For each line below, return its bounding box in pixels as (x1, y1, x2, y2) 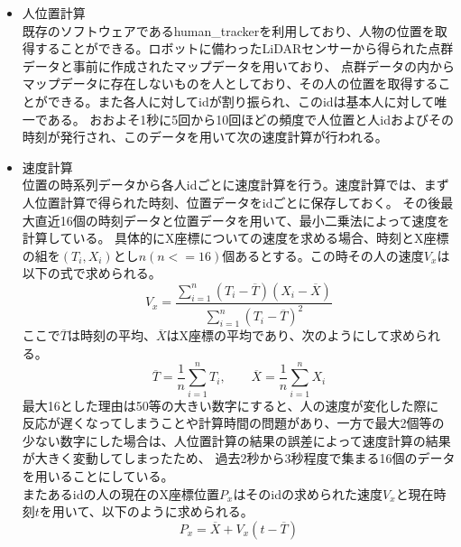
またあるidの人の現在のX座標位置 (22, 484, 219, 503)
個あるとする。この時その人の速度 (222, 246, 424, 264)
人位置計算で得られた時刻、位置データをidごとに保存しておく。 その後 (22, 192, 441, 211)
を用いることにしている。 (22, 466, 174, 485)
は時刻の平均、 (67, 326, 156, 345)
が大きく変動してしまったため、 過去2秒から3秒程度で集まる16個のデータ (22, 449, 456, 468)
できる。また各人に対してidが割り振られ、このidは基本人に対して (47, 91, 435, 110)
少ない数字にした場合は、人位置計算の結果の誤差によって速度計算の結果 (22, 431, 451, 450)
